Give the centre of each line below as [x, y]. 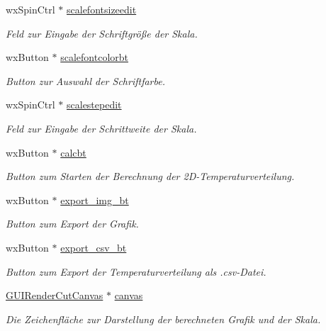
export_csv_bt [94, 247]
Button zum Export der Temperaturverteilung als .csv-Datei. [136, 271]
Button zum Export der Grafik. [72, 224]
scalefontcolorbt [95, 57]
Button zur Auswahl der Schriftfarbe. [85, 80]
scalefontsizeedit [102, 9]
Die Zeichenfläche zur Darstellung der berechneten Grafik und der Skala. [163, 319]
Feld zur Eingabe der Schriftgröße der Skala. [102, 33]
